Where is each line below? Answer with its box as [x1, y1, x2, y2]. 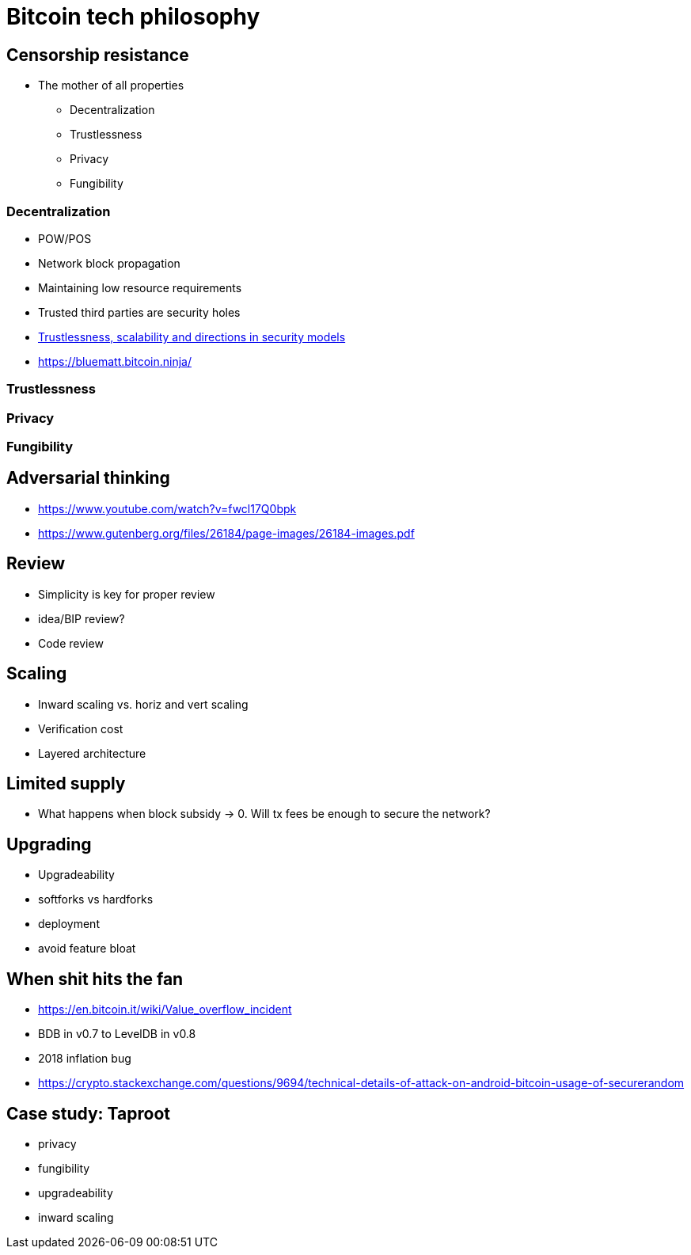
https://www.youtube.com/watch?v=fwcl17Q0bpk [38, 501, 297, 515]
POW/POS [38, 231, 92, 245]
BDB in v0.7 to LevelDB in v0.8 [38, 1027, 196, 1041]
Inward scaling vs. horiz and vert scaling [38, 697, 249, 711]
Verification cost [38, 721, 123, 736]
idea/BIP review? [38, 611, 125, 626]
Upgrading [6, 834, 92, 854]
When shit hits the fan [6, 968, 184, 989]
